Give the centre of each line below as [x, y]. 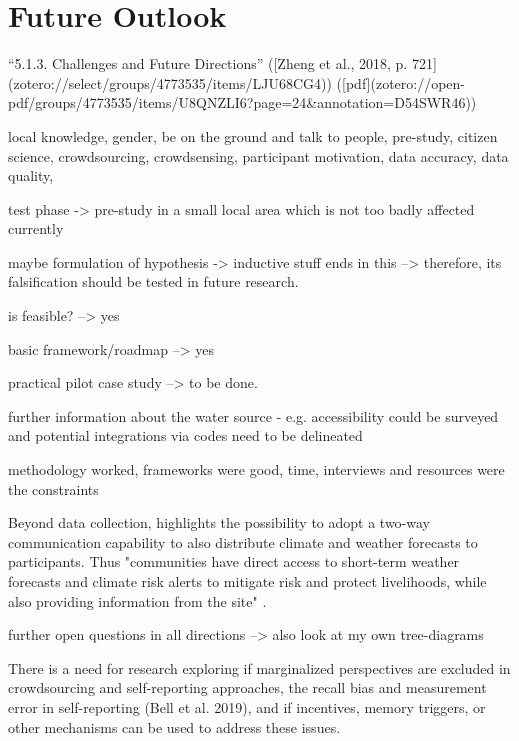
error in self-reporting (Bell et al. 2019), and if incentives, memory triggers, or [247, 706]
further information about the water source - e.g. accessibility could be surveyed [253, 415]
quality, [31, 175]
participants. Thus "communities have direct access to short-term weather [234, 561]
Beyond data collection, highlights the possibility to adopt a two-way [219, 522]
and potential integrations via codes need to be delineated [185, 435]
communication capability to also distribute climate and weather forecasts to [243, 541]
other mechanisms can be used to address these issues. [174, 726]
